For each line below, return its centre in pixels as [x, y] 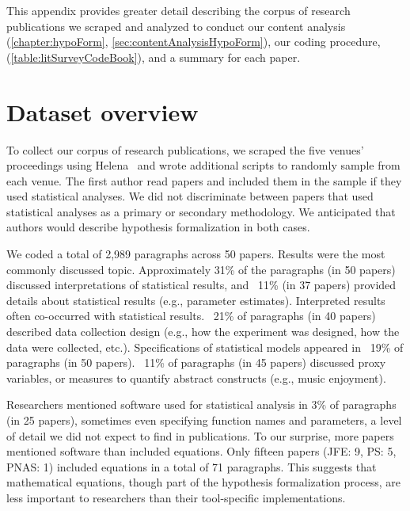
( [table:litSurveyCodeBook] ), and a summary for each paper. [154, 57]
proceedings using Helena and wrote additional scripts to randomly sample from [203, 165]
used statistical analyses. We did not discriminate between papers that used [190, 196]
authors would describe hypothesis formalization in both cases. [158, 227]
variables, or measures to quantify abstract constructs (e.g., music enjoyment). [196, 378]
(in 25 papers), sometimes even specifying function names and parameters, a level [204, 420]
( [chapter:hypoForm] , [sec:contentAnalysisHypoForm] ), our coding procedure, [194, 42]
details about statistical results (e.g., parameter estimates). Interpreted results [196, 300]
